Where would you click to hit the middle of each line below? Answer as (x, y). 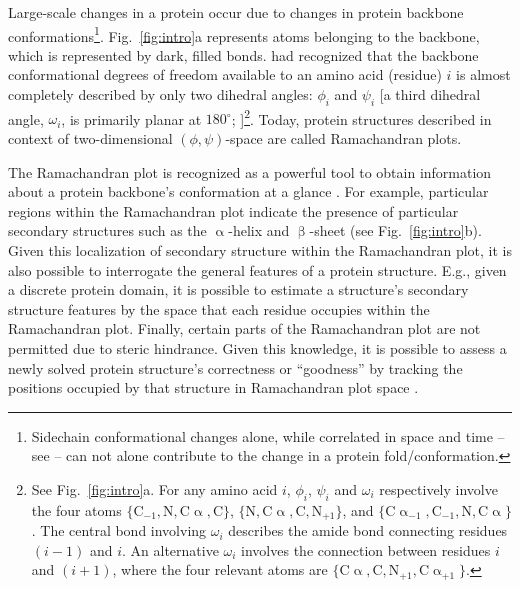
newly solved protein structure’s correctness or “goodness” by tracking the (235, 367)
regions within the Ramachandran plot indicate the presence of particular (233, 210)
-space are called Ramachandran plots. (343, 138)
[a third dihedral (430, 94)
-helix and (259, 230)
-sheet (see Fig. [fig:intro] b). (395, 230)
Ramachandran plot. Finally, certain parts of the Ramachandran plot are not (244, 328)
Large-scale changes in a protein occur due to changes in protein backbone (236, 12)
